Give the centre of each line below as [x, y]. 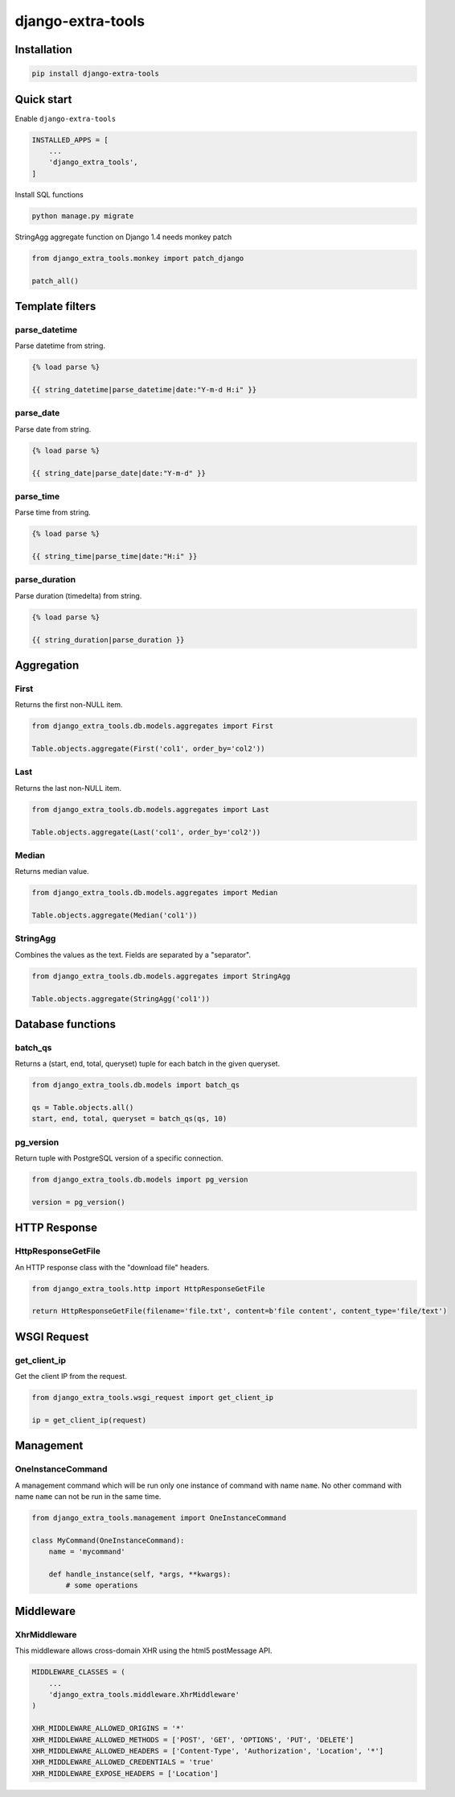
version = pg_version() [79, 1202]
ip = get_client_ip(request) [89, 1420]
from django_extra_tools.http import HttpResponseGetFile [148, 1288]
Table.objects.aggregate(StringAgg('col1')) [121, 998]
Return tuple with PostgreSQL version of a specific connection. [119, 1158]
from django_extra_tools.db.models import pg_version [140, 1180]
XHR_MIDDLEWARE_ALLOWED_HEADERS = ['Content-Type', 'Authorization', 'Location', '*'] [208, 1751]
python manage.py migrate [83, 216]
